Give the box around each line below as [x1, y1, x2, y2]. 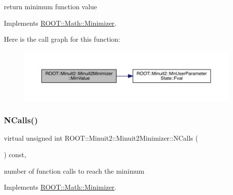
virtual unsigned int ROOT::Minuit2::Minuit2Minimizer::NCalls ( [4, 133, 198, 143]
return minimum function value [4, 1, 97, 11]
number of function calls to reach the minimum [4, 165, 145, 176]
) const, [4, 149, 26, 159]
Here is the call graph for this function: [4, 34, 120, 44]
